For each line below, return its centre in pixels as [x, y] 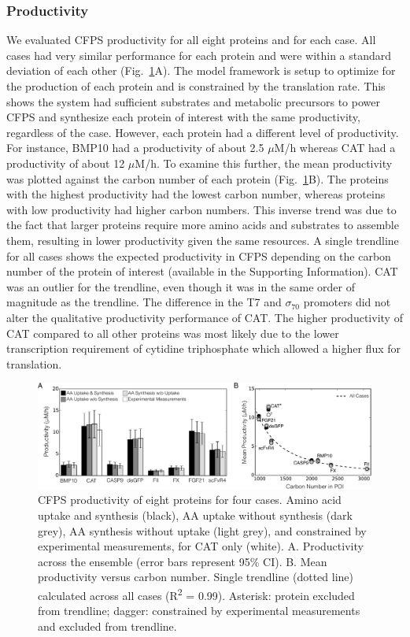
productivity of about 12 [66, 163]
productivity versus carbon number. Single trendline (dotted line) [196, 577]
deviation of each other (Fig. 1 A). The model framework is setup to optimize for [201, 70]
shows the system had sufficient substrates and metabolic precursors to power [193, 101]
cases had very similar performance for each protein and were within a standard [199, 55]
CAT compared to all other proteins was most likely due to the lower [173, 333]
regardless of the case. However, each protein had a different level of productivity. [203, 132]
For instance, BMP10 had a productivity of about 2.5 [135, 148]
